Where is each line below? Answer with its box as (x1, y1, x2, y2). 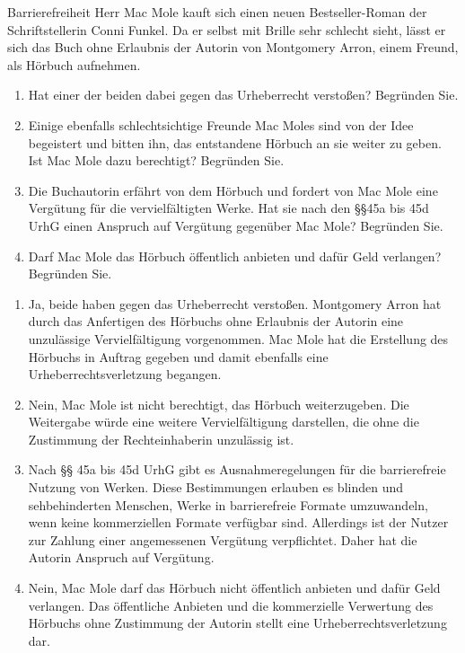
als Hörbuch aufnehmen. (7, 55, 141, 74)
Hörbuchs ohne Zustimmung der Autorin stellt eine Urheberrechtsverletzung (28, 613, 447, 632)
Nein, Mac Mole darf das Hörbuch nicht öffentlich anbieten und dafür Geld (28, 578, 441, 597)
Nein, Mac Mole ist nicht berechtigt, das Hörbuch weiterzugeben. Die (28, 394, 409, 413)
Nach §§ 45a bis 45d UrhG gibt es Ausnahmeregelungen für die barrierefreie (28, 460, 446, 479)
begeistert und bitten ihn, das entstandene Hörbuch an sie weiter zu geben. (28, 133, 442, 152)
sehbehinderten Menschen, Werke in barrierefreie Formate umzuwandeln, (28, 495, 428, 514)
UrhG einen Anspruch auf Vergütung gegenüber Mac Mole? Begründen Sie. (28, 216, 443, 234)
